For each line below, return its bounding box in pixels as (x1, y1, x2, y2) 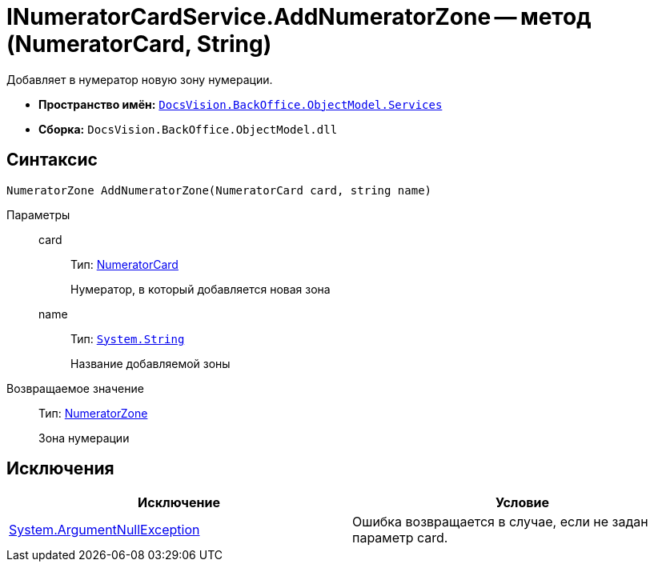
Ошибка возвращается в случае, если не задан (352, 514, 648, 530)
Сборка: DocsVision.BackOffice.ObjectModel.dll (38, 122, 338, 136)
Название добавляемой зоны (70, 356, 231, 370)
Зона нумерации (38, 430, 130, 445)
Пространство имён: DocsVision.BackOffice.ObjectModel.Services (38, 97, 443, 111)
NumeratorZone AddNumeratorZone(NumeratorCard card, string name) (6, 183, 432, 197)
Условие (496, 494, 549, 511)
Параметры (6, 207, 70, 222)
